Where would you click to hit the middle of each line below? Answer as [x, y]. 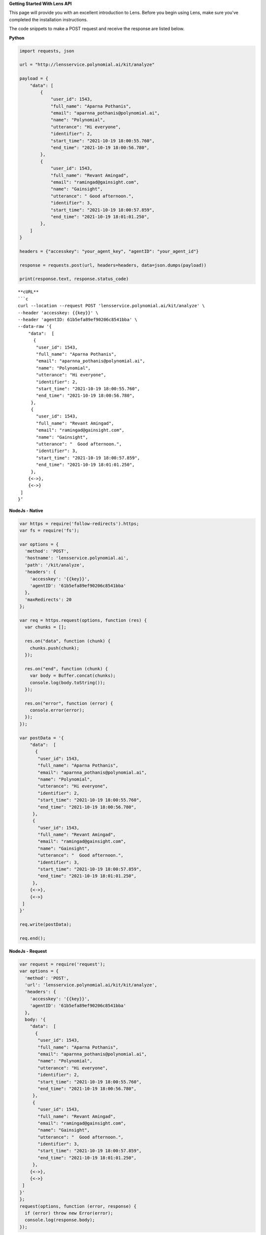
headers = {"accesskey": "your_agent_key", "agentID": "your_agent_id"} [109, 251]
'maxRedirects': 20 [48, 599]
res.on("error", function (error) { [69, 703]
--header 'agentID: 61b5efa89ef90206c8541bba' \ [78, 319]
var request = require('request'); [62, 964]
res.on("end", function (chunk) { [66, 669]
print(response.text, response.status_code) [74, 279]
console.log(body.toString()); [67, 682]
